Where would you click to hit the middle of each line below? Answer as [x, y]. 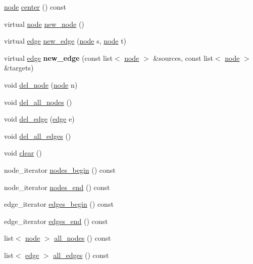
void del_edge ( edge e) [39, 119]
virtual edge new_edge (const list [58, 58]
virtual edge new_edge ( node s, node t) [65, 41]
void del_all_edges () [38, 136]
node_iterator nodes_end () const [57, 187]
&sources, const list [183, 58]
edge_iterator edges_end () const [56, 221]
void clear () [23, 153]
